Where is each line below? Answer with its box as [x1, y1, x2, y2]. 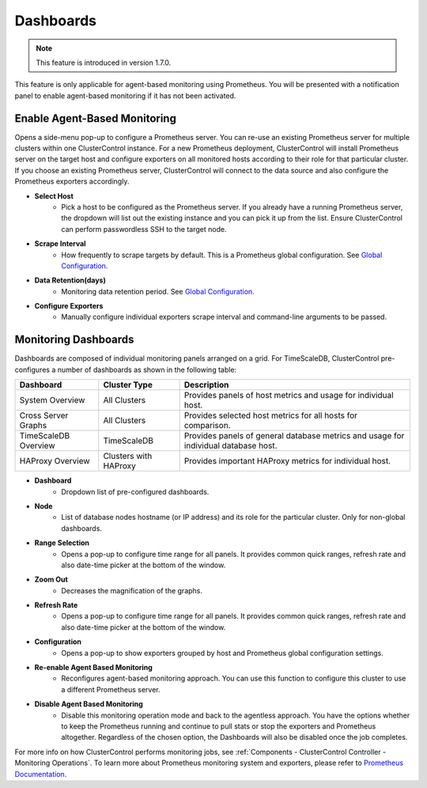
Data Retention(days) [34, 275, 106, 285]
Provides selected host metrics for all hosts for [183, 410, 357, 421]
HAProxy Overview [19, 456, 90, 467]
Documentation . [14, 769, 67, 779]
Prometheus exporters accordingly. [14, 176, 130, 186]
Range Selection [34, 538, 90, 547]
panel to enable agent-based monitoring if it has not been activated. [14, 91, 236, 100]
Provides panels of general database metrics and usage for [183, 430, 405, 441]
